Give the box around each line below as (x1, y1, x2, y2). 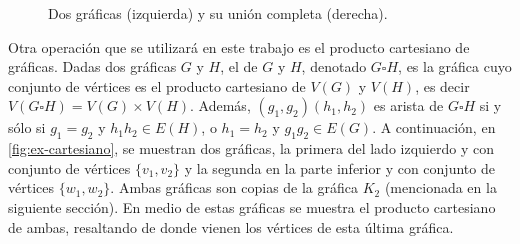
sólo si (8, 117, 46, 138)
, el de (220, 56, 258, 77)
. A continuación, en (372, 117, 496, 138)
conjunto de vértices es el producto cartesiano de (8, 75, 306, 96)
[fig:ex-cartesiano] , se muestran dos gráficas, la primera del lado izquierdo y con (8, 138, 494, 159)
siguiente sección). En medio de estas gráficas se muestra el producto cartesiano (8, 196, 496, 217)
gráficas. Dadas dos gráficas (8, 56, 177, 77)
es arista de (373, 95, 444, 116)
